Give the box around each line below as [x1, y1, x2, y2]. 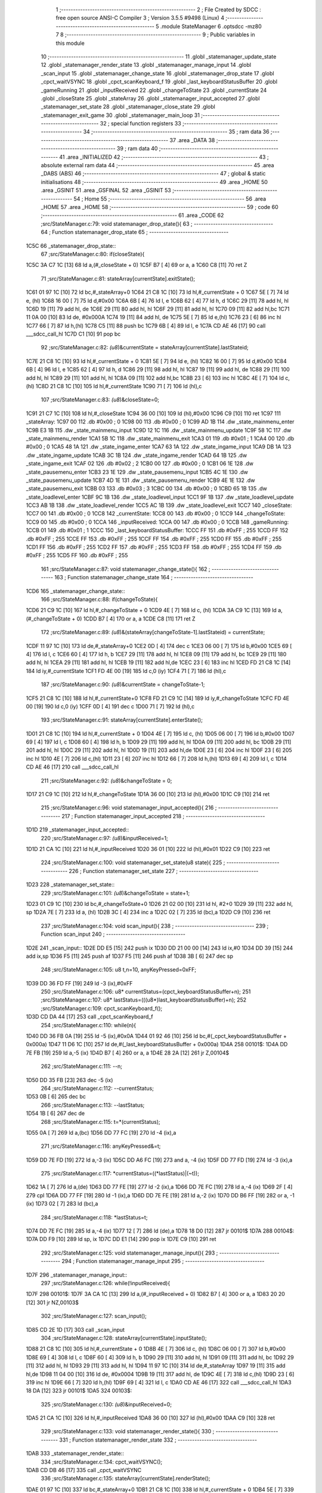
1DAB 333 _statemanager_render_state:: [26, 1450, 125, 1457]
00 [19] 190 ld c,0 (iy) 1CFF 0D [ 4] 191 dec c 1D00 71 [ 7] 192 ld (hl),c [26, 702, 195, 710]
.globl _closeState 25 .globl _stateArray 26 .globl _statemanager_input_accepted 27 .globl [41, 94, 260, 102]
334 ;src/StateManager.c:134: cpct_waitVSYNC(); [41, 1458, 163, 1466]
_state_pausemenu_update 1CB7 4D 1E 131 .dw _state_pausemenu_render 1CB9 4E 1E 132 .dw [26, 477, 255, 484]
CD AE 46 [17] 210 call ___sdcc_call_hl [26, 763, 119, 770]
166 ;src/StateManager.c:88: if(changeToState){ [41, 596, 158, 603]
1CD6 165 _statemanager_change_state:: [26, 587, 125, 594]
